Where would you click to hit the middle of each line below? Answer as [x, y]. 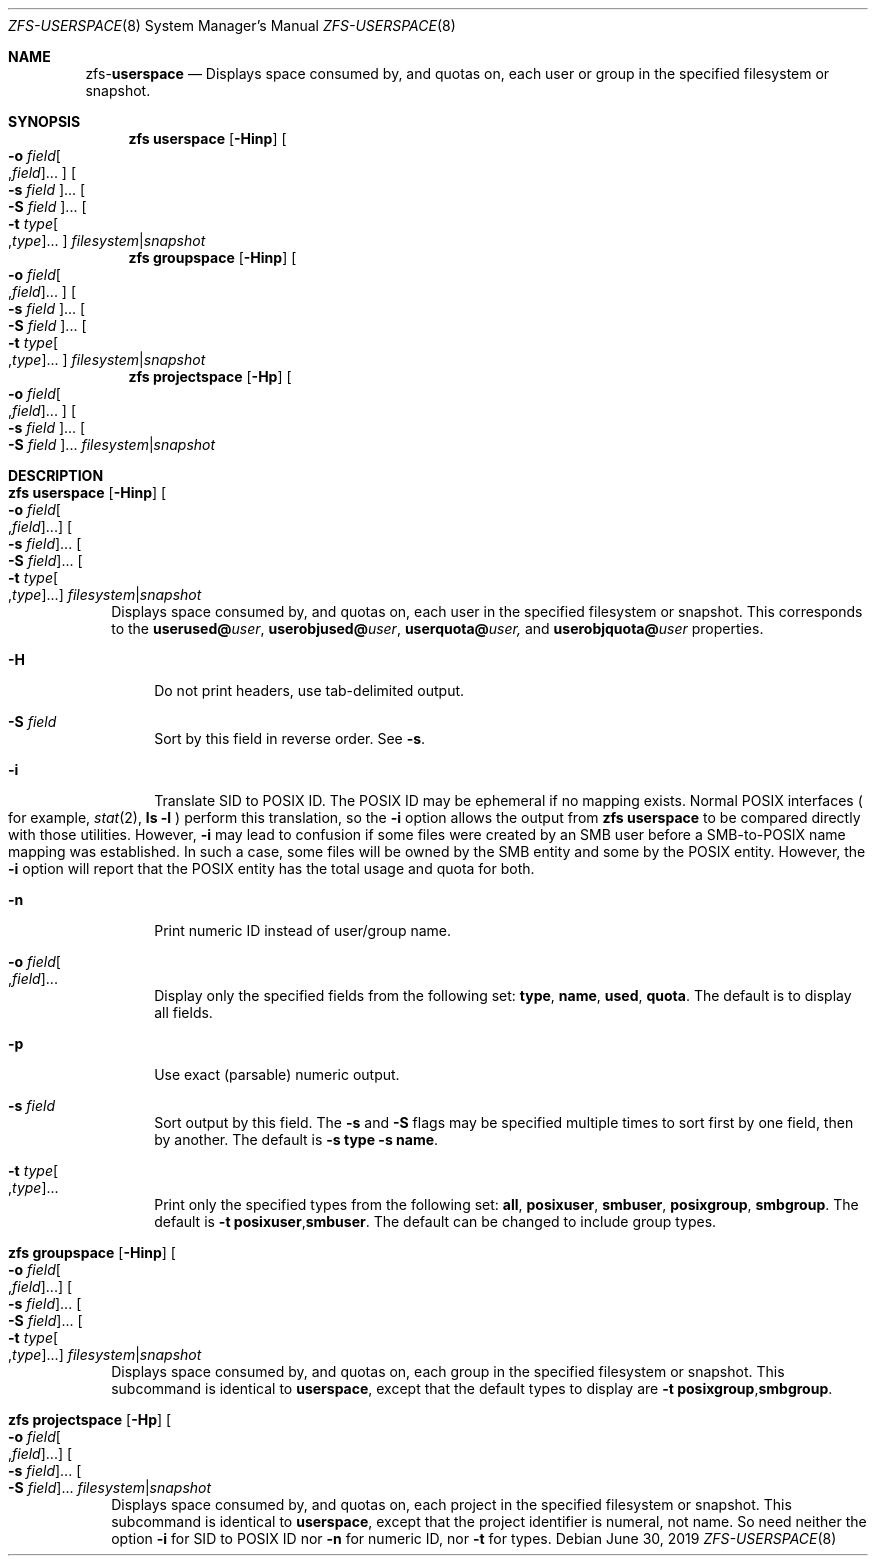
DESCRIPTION [56, 475]
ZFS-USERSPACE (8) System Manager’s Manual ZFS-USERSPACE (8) [232, 25]
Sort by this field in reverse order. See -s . [290, 738]
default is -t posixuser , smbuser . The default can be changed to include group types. [435, 1221]
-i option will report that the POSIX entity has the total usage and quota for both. [271, 868]
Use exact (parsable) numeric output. [277, 1074]
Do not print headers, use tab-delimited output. [309, 690]
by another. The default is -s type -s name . [296, 1139]
